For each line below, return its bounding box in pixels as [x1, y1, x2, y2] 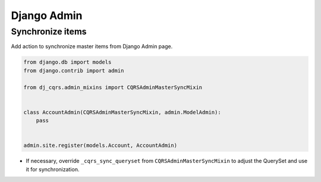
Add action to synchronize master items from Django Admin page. [11, 43, 173, 50]
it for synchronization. [26, 165, 80, 172]
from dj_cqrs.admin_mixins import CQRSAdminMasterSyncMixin [23, 84, 203, 90]
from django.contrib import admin [23, 67, 124, 74]
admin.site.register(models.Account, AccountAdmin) [23, 142, 178, 149]
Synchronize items [11, 26, 87, 37]
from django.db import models [23, 59, 112, 65]
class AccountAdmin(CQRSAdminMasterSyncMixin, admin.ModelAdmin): [23, 109, 221, 115]
